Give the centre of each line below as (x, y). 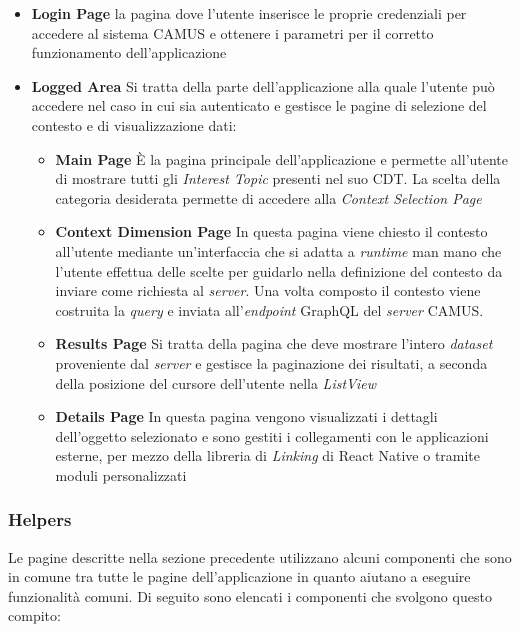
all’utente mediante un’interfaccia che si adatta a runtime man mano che (278, 250)
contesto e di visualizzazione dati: (134, 124)
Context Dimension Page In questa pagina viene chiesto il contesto (271, 231)
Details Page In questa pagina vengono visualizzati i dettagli (246, 416)
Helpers (40, 519)
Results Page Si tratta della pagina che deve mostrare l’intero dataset (274, 343)
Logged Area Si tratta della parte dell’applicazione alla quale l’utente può (263, 85)
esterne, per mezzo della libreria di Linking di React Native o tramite (268, 455)
